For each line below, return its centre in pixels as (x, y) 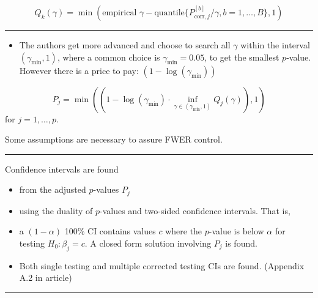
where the (184, 231)
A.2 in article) (46, 278)
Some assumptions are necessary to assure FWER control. (114, 139)
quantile (169, 13)
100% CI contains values (110, 231)
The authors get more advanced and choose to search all (125, 45)
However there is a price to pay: (79, 70)
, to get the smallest (242, 57)
